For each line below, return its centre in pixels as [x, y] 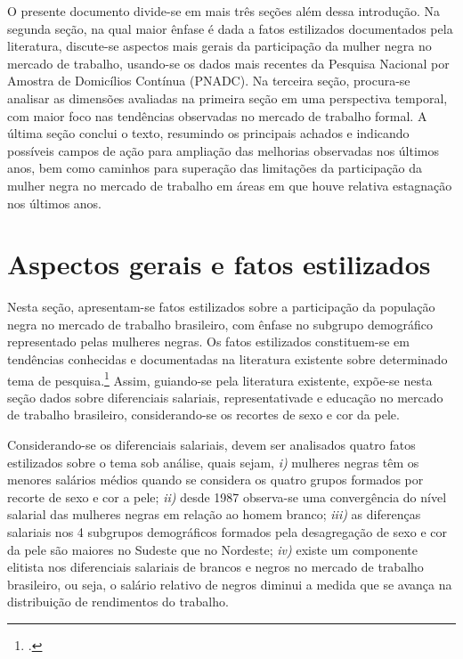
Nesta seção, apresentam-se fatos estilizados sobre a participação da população [221, 307]
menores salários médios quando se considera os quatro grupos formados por [215, 480]
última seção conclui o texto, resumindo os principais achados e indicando [208, 133]
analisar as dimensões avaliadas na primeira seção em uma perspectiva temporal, [227, 98]
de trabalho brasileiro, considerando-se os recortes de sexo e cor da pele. [203, 415]
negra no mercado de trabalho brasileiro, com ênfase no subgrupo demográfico [220, 324]
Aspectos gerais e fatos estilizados [219, 264]
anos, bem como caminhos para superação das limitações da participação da [215, 168]
